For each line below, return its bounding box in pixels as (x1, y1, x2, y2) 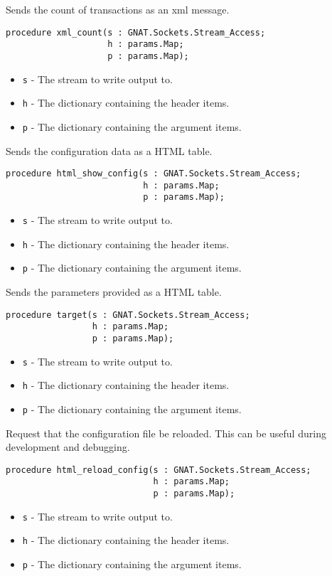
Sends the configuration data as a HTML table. (6, 143, 213, 158)
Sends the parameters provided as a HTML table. (6, 284, 222, 299)
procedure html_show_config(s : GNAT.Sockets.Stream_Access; (6, 169, 301, 179)
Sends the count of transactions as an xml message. (6, 2, 230, 16)
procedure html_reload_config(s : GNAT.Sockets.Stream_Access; (6, 464, 311, 475)
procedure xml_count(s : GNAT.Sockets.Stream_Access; (6, 27, 266, 38)
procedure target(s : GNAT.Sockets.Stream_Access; (6, 309, 250, 320)
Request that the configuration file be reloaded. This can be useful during (6, 425, 326, 440)
